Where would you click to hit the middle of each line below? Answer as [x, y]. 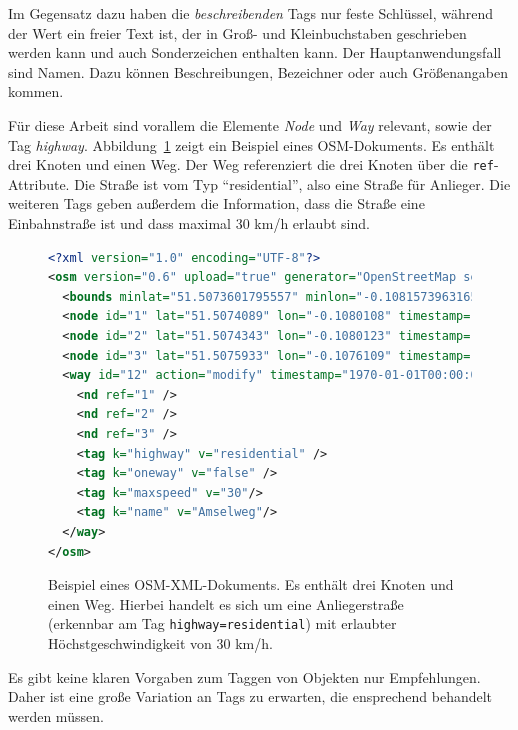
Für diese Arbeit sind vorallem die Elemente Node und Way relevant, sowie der [250, 124]
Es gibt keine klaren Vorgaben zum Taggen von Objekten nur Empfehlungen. [244, 676]
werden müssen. [56, 715]
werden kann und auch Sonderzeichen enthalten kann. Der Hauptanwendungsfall [255, 52]
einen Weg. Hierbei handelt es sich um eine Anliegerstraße [226, 603]
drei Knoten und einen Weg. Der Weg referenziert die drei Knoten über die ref [251, 164]
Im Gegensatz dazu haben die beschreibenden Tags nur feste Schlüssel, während [250, 13]
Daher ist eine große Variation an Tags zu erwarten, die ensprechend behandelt [250, 696]
